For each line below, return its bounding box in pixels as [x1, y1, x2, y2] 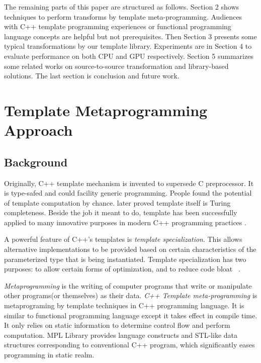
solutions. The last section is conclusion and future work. [4, 70, 180, 81]
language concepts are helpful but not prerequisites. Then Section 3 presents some [4, 31, 257, 41]
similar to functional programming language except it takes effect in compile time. [4, 310, 257, 320]
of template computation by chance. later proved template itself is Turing [4, 197, 231, 208]
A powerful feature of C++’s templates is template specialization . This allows [4, 234, 242, 244]
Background [4, 154, 68, 169]
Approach [4, 120, 73, 140]
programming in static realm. [4, 349, 95, 360]
